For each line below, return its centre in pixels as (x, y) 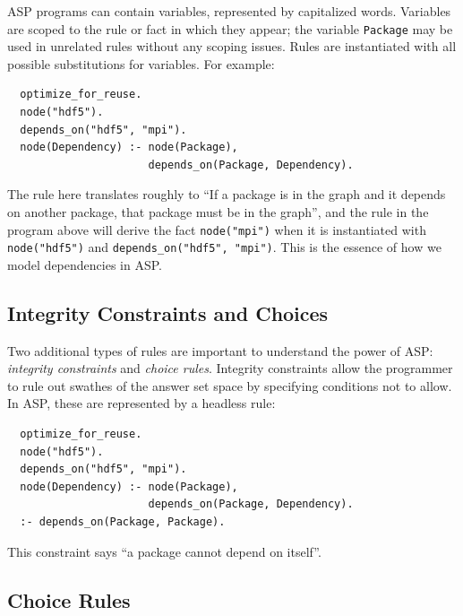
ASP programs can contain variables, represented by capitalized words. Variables (229, 11)
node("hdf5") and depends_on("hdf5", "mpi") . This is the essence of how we (224, 247)
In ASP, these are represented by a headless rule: (141, 403)
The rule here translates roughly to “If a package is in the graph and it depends (227, 194)
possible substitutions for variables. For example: (141, 63)
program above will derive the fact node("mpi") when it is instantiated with (217, 229)
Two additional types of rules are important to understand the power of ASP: (220, 350)
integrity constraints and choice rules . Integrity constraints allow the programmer (230, 368)
